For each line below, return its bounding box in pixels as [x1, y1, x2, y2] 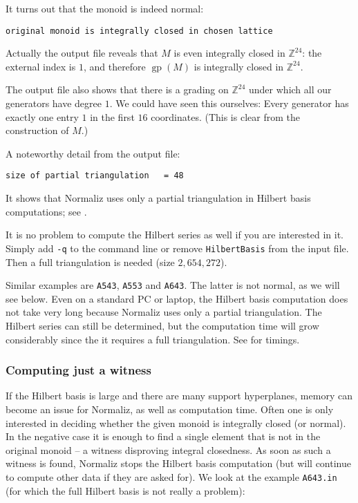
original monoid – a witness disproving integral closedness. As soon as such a [6, 442, 331, 457]
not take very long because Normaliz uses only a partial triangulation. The [6, 305, 322, 319]
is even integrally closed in [173, 46, 285, 60]
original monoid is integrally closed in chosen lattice [6, 26, 273, 36]
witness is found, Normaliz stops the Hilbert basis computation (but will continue [6, 456, 351, 471]
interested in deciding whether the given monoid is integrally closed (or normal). [6, 415, 346, 430]
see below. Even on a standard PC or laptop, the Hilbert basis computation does [6, 291, 348, 305]
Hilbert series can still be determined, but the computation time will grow [6, 318, 319, 332]
